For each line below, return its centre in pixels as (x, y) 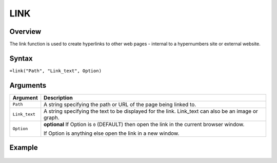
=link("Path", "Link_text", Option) (56, 71)
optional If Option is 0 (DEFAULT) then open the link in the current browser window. (144, 124)
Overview (25, 32)
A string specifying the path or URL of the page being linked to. (120, 104)
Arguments (28, 85)
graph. (52, 117)
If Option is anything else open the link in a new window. (112, 133)
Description (58, 97)
